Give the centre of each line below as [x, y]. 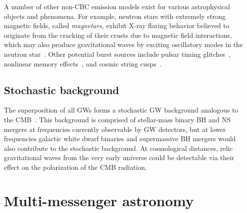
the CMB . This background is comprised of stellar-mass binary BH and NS [117, 119]
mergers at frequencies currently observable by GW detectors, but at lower [115, 129]
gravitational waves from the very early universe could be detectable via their [119, 157]
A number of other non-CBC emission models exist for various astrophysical [117, 6]
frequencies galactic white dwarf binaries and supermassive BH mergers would [120, 139]
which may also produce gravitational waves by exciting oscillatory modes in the [123, 44]
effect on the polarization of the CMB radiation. [75, 167]
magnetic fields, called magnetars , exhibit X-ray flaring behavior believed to [117, 25]
